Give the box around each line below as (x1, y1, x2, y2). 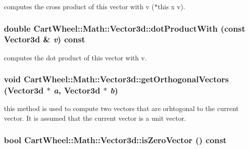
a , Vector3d (54, 84, 101, 96)
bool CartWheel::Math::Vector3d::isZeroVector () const (4, 133, 227, 146)
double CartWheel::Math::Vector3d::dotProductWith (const (4, 22, 246, 34)
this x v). (158, 1, 186, 11)
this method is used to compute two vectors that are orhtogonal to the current (4, 103, 239, 113)
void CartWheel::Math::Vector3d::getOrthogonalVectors (4, 73, 229, 85)
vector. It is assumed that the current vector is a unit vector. (4, 113, 187, 123)
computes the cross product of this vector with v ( (4, 1, 155, 11)
